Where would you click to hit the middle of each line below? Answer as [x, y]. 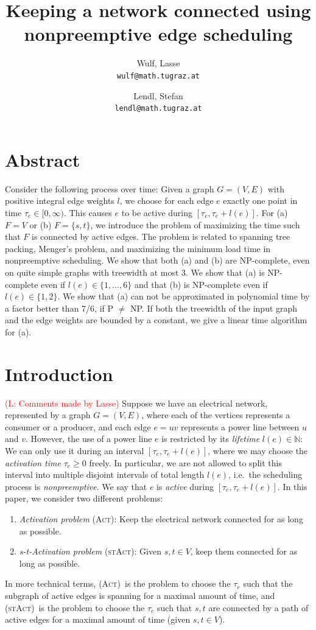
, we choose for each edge [167, 201]
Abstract [43, 159]
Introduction [59, 373]
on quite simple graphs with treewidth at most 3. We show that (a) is [135, 272]
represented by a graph [48, 415]
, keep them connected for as [244, 551]
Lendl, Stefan [158, 95]
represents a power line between [240, 426]
